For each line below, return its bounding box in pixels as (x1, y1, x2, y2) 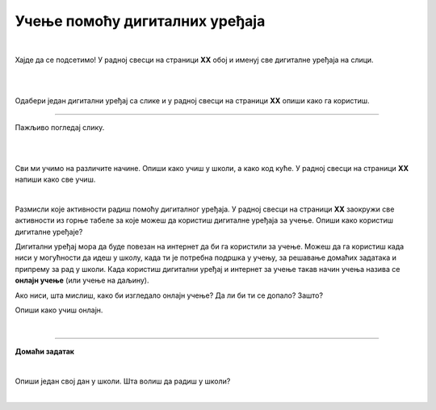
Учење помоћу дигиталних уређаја (15, 12, 266, 30)
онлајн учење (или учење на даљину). (15, 275, 149, 286)
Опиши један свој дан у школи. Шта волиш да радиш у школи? (15, 376, 231, 386)
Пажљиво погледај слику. (15, 122, 105, 132)
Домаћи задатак (15, 346, 74, 356)
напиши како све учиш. (15, 174, 96, 185)
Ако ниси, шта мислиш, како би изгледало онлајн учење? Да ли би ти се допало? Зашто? (15, 291, 323, 300)
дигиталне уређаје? (15, 227, 83, 236)
